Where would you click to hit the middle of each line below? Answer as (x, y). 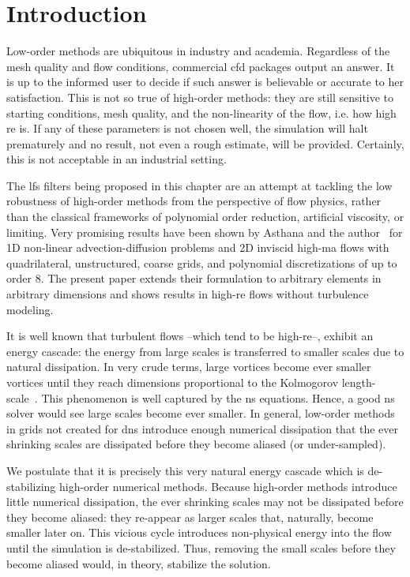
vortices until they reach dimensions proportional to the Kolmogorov (173, 382)
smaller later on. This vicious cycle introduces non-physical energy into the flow (199, 532)
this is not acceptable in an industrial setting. (117, 159)
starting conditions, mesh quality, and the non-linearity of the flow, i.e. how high (201, 112)
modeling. (30, 309)
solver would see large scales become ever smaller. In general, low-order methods (201, 413)
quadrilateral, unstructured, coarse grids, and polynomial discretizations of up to (202, 262)
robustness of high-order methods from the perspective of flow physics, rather (194, 201)
